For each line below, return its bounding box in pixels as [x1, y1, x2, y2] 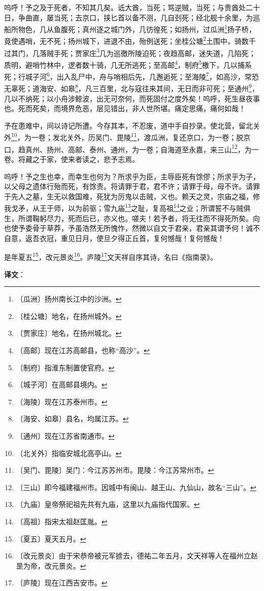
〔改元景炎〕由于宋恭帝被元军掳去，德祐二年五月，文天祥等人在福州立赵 [16, 550, 258, 561]
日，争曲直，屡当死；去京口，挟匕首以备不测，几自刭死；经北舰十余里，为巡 [4, 12, 260, 22]
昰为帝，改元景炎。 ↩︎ [16, 560, 86, 571]
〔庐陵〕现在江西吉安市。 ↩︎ [16, 577, 108, 588]
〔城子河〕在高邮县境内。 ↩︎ [16, 379, 108, 390]
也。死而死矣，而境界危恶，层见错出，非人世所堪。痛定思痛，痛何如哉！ [4, 103, 246, 114]
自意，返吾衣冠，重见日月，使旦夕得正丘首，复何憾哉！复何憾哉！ [4, 232, 224, 243]
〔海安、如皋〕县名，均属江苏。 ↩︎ [16, 413, 129, 424]
